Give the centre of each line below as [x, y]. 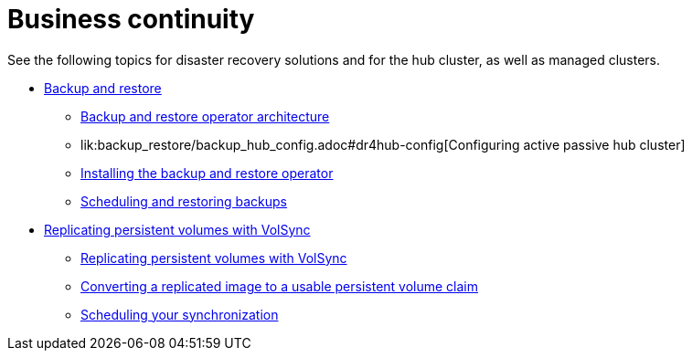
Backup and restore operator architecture [205, 116]
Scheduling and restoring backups [184, 201]
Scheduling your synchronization [180, 314]
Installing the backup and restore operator [207, 173]
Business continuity [131, 19]
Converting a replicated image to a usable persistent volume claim [280, 286]
